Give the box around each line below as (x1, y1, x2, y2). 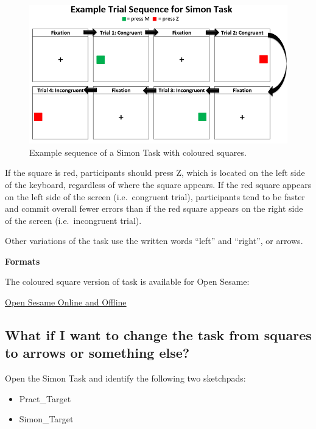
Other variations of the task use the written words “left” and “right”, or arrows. (5, 234, 303, 247)
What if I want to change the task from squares (5, 326, 312, 344)
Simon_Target (19, 413, 74, 425)
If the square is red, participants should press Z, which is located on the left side (5, 166, 305, 179)
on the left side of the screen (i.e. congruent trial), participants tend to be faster (5, 190, 305, 203)
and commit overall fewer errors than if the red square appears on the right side (5, 202, 303, 215)
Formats (5, 254, 40, 267)
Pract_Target (19, 392, 71, 405)
